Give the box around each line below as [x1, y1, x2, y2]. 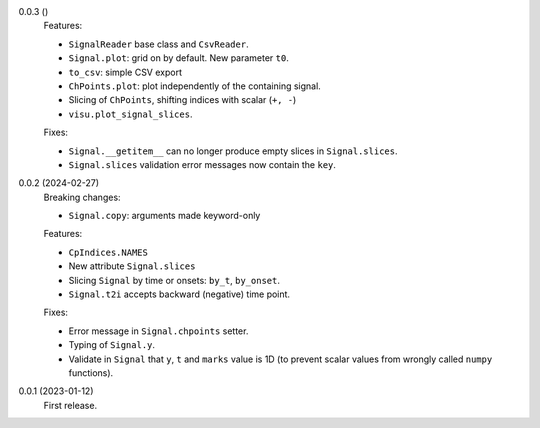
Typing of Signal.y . [68, 339, 155, 351]
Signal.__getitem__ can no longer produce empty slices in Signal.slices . [68, 145, 398, 157]
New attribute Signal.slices [68, 260, 196, 272]
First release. [43, 399, 98, 411]
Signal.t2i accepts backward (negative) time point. [68, 288, 290, 300]
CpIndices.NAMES [68, 246, 149, 258]
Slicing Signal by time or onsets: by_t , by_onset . [68, 274, 280, 286]
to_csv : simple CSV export [68, 66, 182, 78]
